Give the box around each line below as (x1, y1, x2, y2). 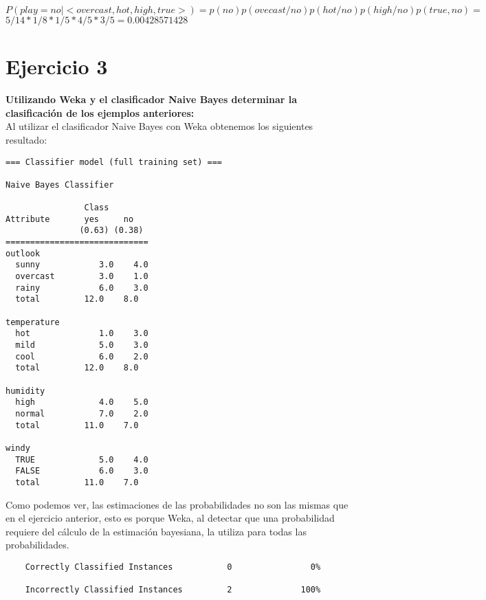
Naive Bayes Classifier (5, 179, 114, 190)
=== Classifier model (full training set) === (5, 157, 222, 167)
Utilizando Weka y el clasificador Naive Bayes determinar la (5, 92, 298, 107)
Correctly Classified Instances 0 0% (25, 562, 321, 572)
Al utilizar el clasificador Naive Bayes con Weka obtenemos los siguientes (5, 119, 313, 133)
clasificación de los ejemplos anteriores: (5, 105, 195, 120)
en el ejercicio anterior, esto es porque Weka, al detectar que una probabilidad (5, 511, 335, 525)
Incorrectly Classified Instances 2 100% (25, 585, 321, 595)
